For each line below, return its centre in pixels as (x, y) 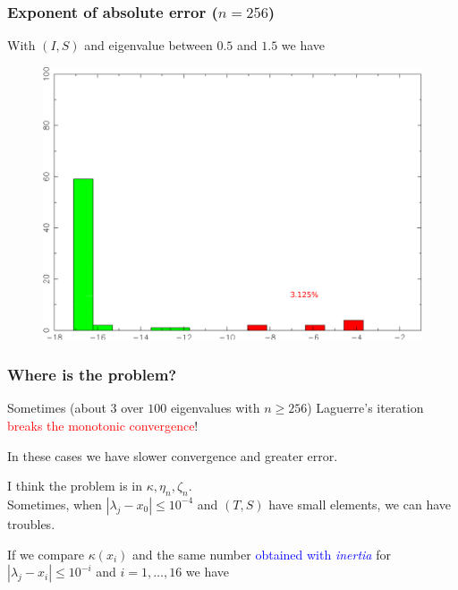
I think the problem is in (75, 486)
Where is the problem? (92, 375)
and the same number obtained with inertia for (262, 554)
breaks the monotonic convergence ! (103, 425)
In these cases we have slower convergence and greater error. (173, 455)
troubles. (31, 523)
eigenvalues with (215, 408)
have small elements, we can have (360, 504)
